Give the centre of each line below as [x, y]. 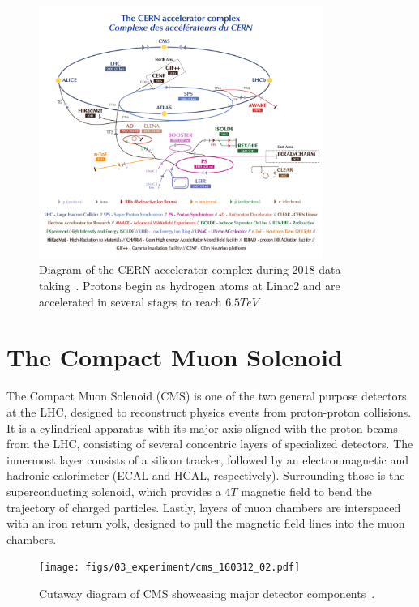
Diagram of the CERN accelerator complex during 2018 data [190, 269]
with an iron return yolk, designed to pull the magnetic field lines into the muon [206, 523]
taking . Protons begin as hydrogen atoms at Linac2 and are [190, 286]
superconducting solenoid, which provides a [114, 491]
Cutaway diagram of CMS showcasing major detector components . [207, 593]
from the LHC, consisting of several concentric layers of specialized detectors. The [210, 444]
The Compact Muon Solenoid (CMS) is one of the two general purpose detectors [207, 396]
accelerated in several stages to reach [130, 301]
